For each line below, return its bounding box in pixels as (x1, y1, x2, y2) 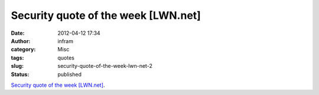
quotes (57, 54, 75, 61)
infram (57, 37, 74, 44)
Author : (11, 37, 31, 44)
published (57, 71, 82, 78)
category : (11, 46, 36, 53)
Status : (11, 71, 30, 78)
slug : (11, 63, 24, 70)
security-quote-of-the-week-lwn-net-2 (57, 63, 153, 70)
